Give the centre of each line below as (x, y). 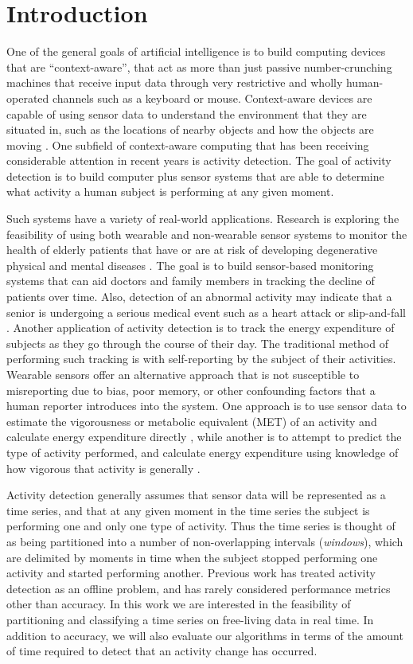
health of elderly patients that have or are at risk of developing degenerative (192, 250)
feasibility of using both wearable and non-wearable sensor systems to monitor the (207, 234)
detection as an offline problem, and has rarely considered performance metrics (199, 588)
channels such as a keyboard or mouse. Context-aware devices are (212, 98)
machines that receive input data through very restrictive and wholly (175, 82)
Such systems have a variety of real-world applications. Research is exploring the (203, 219)
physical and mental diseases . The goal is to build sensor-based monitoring (190, 265)
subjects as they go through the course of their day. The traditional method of (197, 343)
